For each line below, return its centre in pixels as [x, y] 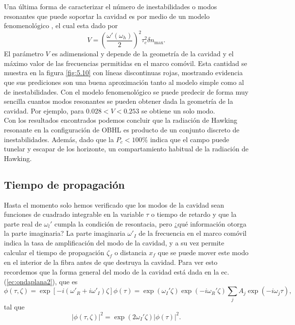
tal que [14, 307]
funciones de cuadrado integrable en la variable [74, 214]
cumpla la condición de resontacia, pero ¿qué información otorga [150, 223]
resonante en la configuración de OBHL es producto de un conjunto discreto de [122, 130]
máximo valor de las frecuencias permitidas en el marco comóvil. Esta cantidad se [126, 63]
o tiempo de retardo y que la [194, 214]
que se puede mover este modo [203, 252]
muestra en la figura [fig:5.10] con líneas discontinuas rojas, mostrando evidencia [123, 73]
